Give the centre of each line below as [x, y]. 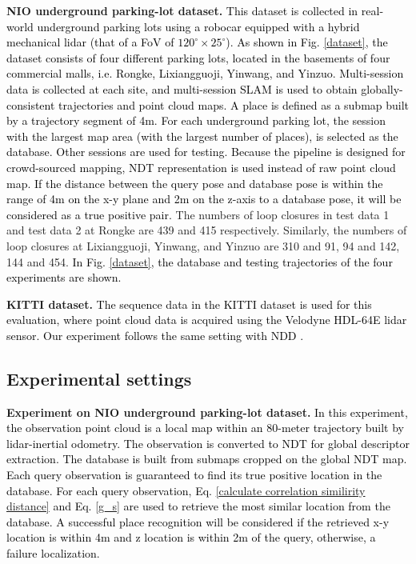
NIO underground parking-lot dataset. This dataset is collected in [182, 10]
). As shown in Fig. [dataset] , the [307, 42]
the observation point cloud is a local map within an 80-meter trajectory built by [205, 428]
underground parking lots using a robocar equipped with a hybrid [198, 26]
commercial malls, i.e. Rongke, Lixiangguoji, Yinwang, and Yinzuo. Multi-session [205, 73]
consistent [31, 104]
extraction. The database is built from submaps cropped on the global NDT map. [207, 459]
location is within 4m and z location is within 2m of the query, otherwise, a [191, 537]
